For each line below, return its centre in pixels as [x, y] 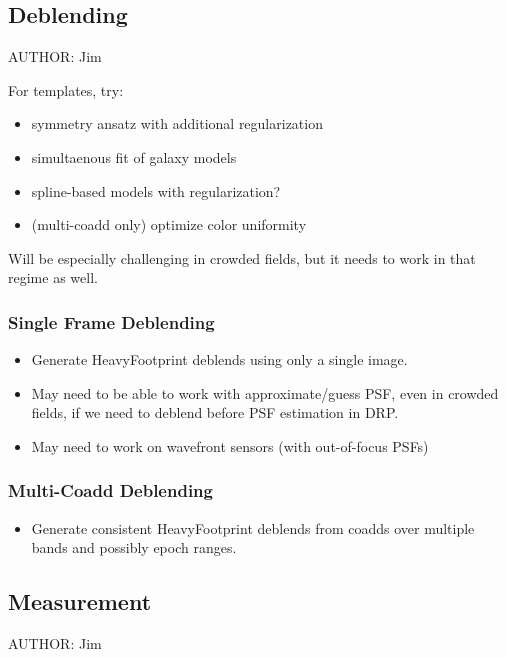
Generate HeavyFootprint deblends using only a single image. [219, 359]
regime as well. [53, 277]
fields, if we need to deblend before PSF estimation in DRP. [215, 412]
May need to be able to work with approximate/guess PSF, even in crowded [265, 392]
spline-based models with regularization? [156, 190]
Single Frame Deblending [111, 321]
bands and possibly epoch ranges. [134, 547]
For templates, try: [66, 89]
